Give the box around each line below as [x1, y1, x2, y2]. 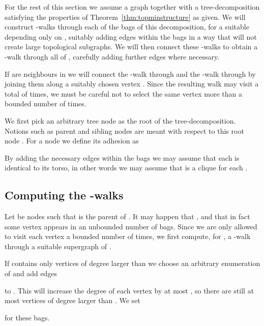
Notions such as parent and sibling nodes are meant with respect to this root [5, 125, 244, 136]
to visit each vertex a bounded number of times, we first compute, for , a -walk [5, 231, 251, 242]
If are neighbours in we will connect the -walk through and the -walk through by [5, 68, 256, 79]
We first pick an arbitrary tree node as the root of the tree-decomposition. [5, 115, 236, 126]
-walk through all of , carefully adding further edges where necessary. [5, 51, 220, 62]
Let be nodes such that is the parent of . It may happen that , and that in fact [5, 211, 250, 222]
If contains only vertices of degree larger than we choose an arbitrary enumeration [5, 258, 260, 269]
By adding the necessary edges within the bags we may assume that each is [5, 152, 240, 163]
